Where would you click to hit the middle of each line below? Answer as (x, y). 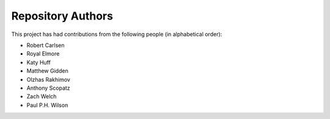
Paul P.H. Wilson (47, 105)
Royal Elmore (43, 54)
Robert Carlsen (46, 45)
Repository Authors (62, 16)
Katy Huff (39, 62)
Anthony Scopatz (48, 88)
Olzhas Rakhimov (48, 79)
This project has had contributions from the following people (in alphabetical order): (117, 34)
